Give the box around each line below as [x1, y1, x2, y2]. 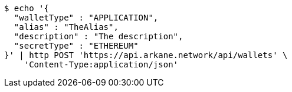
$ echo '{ [4, 4, 49, 13]
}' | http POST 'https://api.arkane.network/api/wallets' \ [4, 50, 288, 60]
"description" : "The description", [14, 32, 183, 41]
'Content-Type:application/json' [24, 60, 179, 69]
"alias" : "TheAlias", [14, 22, 119, 32]
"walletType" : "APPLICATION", [14, 13, 159, 22]
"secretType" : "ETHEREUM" [14, 41, 139, 50]
